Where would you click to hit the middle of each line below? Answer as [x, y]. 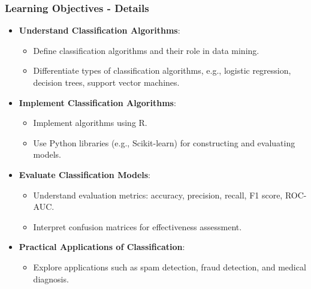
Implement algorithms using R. [90, 123]
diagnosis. [51, 279]
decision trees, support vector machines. [106, 82]
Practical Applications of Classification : [102, 247]
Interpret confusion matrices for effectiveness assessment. [138, 226]
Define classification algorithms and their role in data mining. [146, 50]
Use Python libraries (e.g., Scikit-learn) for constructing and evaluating [164, 142]
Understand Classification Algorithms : [99, 30]
